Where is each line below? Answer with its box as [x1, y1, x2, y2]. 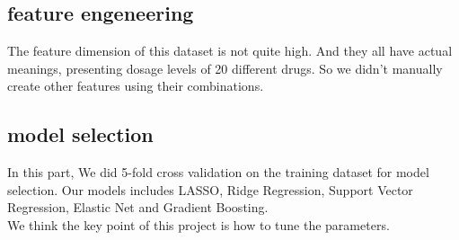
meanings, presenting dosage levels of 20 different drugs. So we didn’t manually [7, 58, 443, 77]
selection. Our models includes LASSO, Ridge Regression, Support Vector [7, 180, 413, 199]
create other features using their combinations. [7, 76, 264, 95]
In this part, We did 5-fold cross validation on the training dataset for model [7, 163, 429, 182]
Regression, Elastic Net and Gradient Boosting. [7, 198, 269, 217]
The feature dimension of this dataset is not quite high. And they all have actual [7, 41, 453, 60]
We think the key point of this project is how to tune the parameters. [7, 215, 390, 234]
